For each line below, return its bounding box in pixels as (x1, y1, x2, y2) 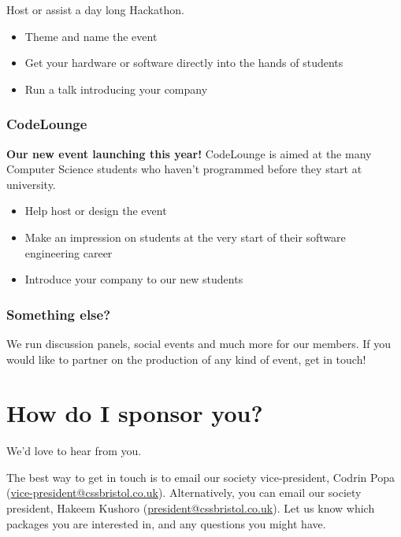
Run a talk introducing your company (24, 80, 208, 97)
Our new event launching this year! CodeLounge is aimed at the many (6, 145, 372, 161)
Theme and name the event (24, 28, 158, 44)
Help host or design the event (24, 202, 167, 219)
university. (6, 176, 56, 192)
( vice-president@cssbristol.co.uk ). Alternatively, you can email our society (6, 484, 362, 501)
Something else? (6, 304, 111, 324)
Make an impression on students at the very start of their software (24, 228, 346, 245)
